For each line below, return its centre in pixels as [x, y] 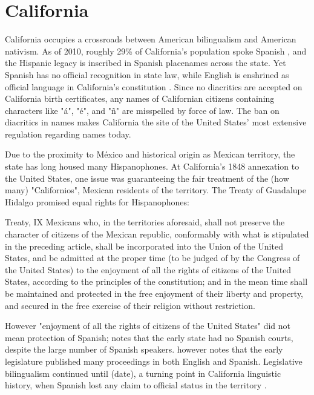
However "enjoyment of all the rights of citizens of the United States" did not [148, 326]
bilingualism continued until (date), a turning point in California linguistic [143, 373]
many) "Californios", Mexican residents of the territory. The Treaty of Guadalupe [155, 190]
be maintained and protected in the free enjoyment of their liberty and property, [154, 293]
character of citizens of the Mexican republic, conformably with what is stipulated [157, 234]
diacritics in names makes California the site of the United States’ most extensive [156, 122]
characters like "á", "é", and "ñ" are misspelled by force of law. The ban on [142, 110]
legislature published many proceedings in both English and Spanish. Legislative [154, 361]
